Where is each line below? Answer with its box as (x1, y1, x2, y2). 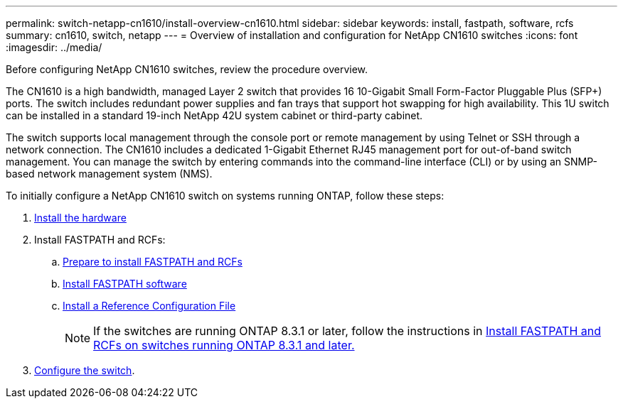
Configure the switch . (34, 364, 135, 376)
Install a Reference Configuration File (63, 300, 236, 312)
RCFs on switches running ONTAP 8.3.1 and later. (93, 338, 355, 352)
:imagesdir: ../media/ (6, 41, 102, 53)
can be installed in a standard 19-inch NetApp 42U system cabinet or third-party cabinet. (6, 109, 423, 121)
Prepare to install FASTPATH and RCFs (63, 256, 243, 268)
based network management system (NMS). (6, 168, 213, 180)
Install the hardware (34, 212, 127, 224)
